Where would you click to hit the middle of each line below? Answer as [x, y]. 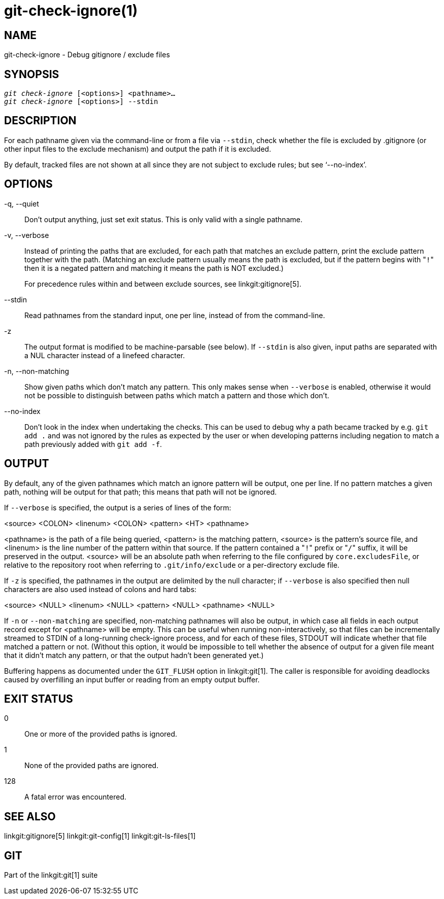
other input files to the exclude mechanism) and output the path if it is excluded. [138, 149]
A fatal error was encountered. [75, 797]
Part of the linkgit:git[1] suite [51, 875]
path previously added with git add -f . [93, 444]
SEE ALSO [30, 816]
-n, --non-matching [37, 371]
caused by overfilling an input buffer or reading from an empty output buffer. [132, 679]
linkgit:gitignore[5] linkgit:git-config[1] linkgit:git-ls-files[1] [100, 836]
